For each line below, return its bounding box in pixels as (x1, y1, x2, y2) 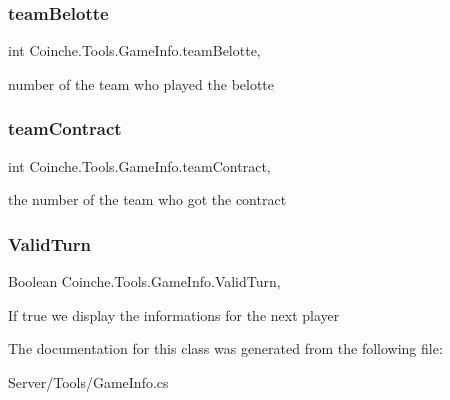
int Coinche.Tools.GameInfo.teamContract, (8, 155, 271, 176)
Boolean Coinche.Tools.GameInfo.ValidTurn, (8, 271, 281, 292)
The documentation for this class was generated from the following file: (8, 338, 443, 359)
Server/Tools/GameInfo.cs (8, 371, 169, 392)
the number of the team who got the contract (8, 189, 287, 210)
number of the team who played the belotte (8, 73, 275, 94)
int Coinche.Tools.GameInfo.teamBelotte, (8, 40, 261, 61)
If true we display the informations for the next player (8, 304, 340, 325)
